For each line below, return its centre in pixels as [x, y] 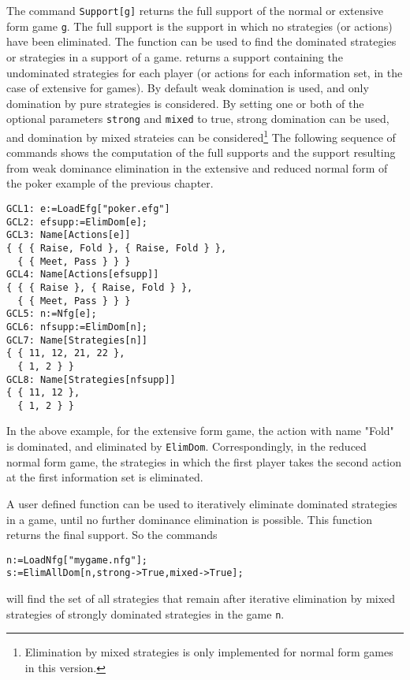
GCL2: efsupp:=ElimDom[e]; [77, 222]
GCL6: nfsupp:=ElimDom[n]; [77, 327]
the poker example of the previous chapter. [110, 183]
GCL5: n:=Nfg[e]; [52, 314]
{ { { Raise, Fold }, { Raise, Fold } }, [117, 248]
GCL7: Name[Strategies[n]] [77, 340]
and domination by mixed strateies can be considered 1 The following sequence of [201, 136]
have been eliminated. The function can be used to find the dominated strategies [201, 41]
